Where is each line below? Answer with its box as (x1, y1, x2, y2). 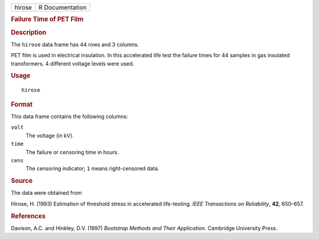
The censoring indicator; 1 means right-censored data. (25, 165, 159, 172)
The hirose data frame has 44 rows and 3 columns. (11, 41, 139, 48)
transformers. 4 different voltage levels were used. (11, 60, 135, 67)
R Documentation (38, 4, 87, 11)
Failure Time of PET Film (11, 15, 84, 24)
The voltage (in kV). (25, 132, 74, 139)
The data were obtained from (11, 189, 82, 197)
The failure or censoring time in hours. (25, 148, 119, 156)
